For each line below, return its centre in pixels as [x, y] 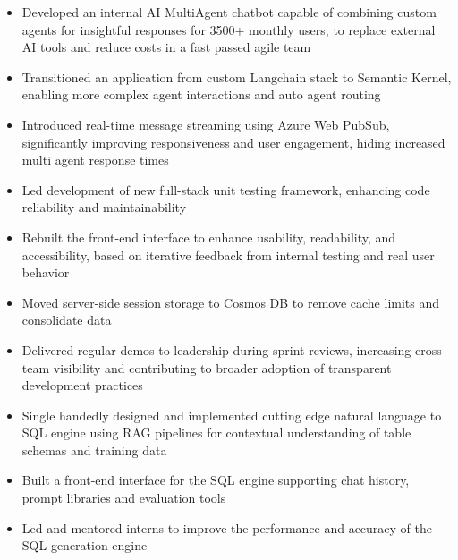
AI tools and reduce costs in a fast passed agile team [166, 47]
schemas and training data [94, 450]
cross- [430, 349]
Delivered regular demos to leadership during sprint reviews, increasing [216, 349]
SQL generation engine [85, 545]
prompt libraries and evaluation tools [124, 498]
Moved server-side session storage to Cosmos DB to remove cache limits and [231, 302]
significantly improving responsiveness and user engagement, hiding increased [233, 142]
